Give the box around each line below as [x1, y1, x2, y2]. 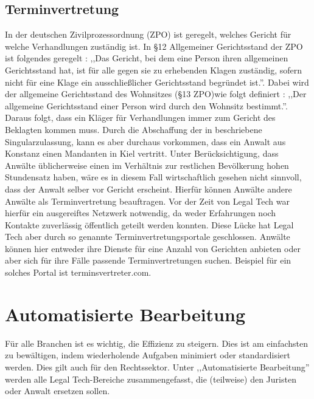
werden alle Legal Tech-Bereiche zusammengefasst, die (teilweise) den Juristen [5, 372, 296, 385]
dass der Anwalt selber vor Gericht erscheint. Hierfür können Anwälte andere [5, 182, 292, 195]
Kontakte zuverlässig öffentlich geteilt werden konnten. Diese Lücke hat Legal [5, 218, 294, 231]
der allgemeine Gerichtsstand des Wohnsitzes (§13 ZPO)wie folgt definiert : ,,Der [5, 87, 307, 100]
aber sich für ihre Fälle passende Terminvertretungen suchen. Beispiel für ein [5, 254, 291, 267]
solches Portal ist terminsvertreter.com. [5, 266, 152, 279]
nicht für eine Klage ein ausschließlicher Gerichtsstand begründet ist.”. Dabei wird [5, 75, 309, 88]
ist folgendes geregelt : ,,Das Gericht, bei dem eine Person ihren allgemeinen [5, 52, 288, 64]
